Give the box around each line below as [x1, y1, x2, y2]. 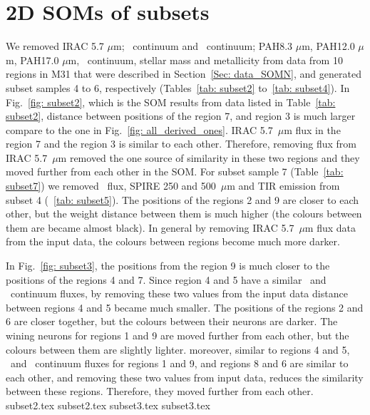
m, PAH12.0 [302, 39, 355, 53]
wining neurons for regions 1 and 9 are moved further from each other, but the [6, 328, 349, 342]
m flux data [304, 220, 356, 235]
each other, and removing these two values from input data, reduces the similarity [6, 369, 364, 384]
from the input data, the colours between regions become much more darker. [6, 234, 340, 249]
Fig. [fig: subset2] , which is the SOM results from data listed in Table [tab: [6, 94, 336, 109]
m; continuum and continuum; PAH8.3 [113, 39, 293, 53]
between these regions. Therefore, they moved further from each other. [6, 384, 314, 399]
